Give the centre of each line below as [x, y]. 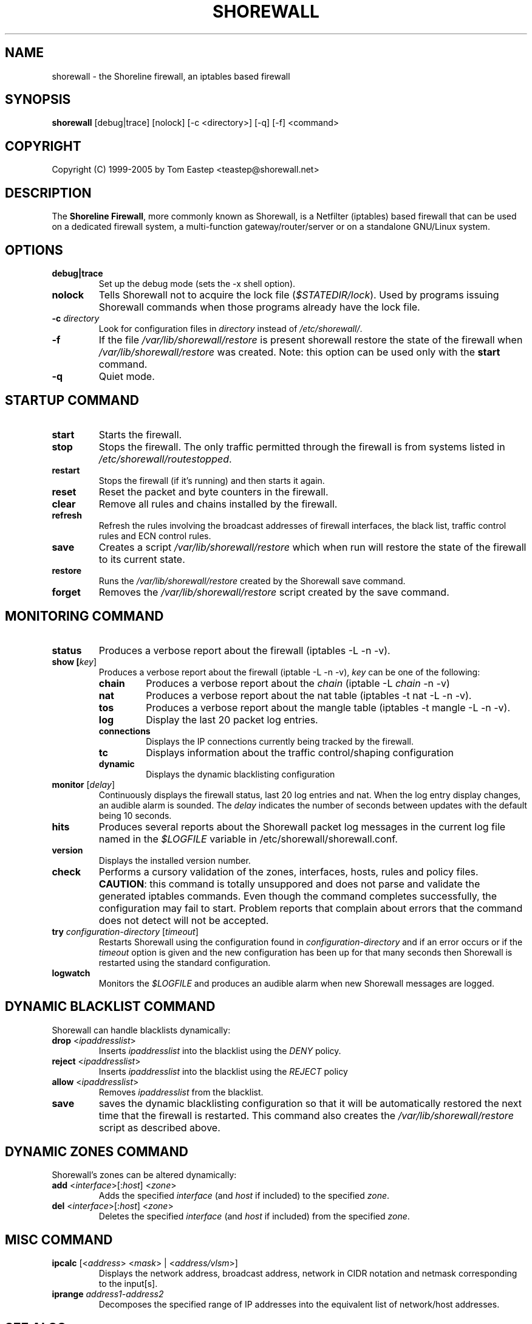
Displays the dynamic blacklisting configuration [240, 774]
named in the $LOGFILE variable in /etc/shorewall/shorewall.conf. [248, 839]
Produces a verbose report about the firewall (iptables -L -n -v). [244, 650]
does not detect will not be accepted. [184, 920]
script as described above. [159, 1127]
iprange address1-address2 [108, 1294]
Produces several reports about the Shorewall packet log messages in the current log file [302, 826]
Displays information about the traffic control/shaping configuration [300, 752]
